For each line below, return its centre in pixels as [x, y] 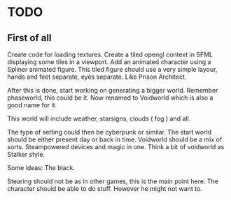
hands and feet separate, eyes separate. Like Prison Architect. [97, 77]
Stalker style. [26, 154]
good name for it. [32, 105]
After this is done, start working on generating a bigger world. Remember [113, 90]
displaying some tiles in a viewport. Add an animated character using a [109, 62]
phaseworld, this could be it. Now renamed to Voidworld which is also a [110, 98]
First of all [29, 38]
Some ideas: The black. [41, 168]
